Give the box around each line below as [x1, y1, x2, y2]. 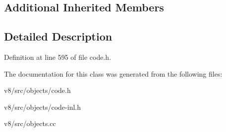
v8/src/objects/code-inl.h [4, 101, 81, 112]
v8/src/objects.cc [4, 118, 56, 129]
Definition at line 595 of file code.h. [4, 51, 112, 62]
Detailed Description [4, 29, 113, 44]
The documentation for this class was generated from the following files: [4, 68, 223, 79]
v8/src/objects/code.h [4, 85, 71, 95]
